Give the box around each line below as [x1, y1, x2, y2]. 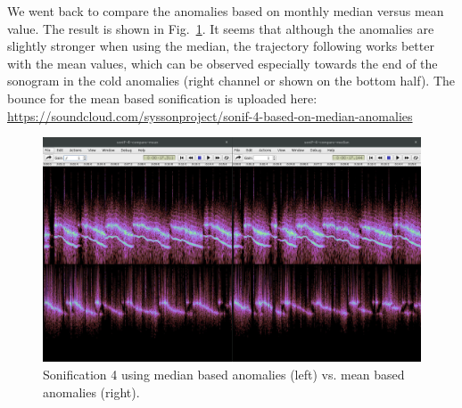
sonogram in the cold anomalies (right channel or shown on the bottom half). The [7, 71, 456, 90]
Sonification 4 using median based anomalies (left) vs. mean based [43, 364, 405, 383]
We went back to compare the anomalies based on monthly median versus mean [7, 2, 444, 20]
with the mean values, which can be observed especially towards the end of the [7, 53, 438, 72]
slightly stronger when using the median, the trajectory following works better [7, 37, 434, 55]
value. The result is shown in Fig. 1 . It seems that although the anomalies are [7, 19, 434, 37]
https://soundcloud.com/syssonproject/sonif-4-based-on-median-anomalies [7, 106, 413, 125]
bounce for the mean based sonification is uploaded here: [7, 88, 318, 107]
